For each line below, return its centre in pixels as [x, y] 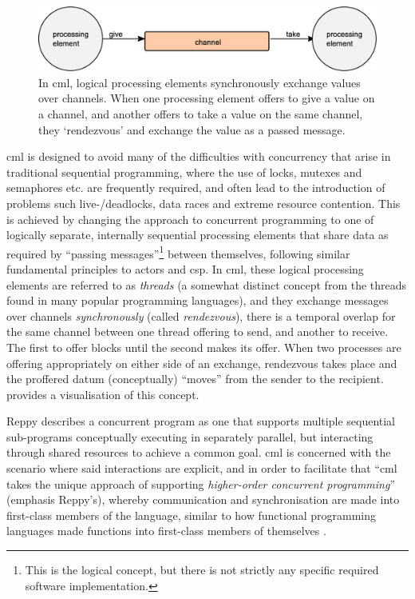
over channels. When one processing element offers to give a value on [207, 98]
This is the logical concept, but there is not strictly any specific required [202, 570]
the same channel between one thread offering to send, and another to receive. [198, 331]
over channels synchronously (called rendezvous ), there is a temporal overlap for [201, 315]
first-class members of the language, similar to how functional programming [191, 515]
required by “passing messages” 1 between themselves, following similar [178, 252]
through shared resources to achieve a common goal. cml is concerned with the [199, 452]
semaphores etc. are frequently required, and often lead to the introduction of [196, 188]
